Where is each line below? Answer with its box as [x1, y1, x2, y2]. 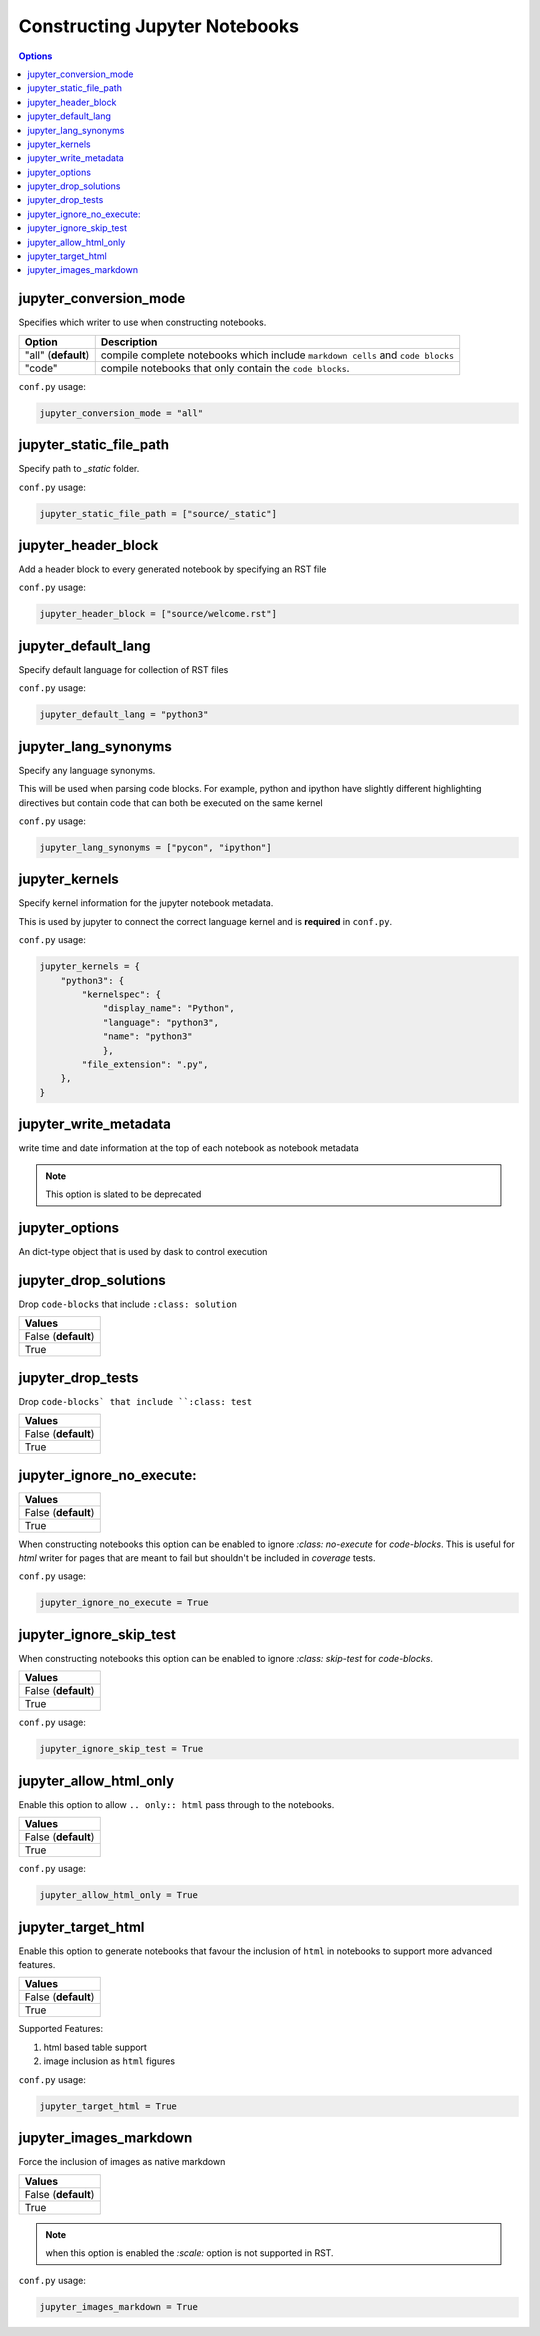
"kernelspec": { [81, 989, 162, 1000]
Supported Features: [18, 2023, 104, 2035]
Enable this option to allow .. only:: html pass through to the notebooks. [18, 1798, 335, 1810]
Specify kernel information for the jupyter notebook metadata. [18, 897, 274, 909]
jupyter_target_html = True [39, 2100, 177, 2112]
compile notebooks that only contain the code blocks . [100, 361, 350, 375]
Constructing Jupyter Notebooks [18, 15, 300, 37]
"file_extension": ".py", [81, 1058, 209, 1070]
